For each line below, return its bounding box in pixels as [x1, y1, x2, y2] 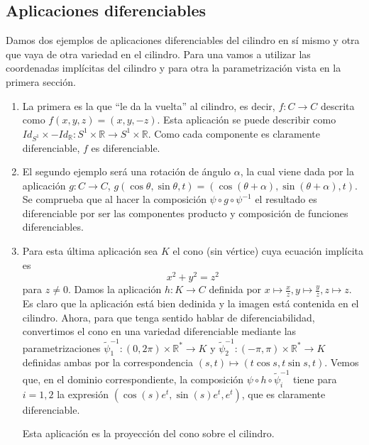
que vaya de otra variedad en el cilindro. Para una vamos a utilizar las [6, 46, 311, 61]
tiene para [292, 371, 337, 386]
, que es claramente [241, 386, 326, 401]
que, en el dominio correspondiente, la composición [22, 371, 244, 386]
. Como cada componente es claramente [148, 126, 320, 141]
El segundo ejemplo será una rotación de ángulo [22, 164, 231, 179]
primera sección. [6, 74, 76, 89]
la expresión [57, 386, 109, 401]
